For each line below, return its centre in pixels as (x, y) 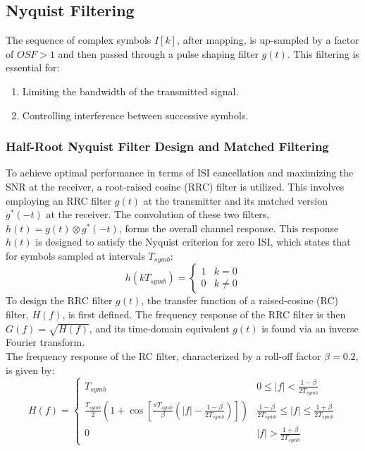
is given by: (30, 369)
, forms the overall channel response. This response (229, 228)
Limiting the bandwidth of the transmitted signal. (130, 91)
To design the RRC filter (59, 300)
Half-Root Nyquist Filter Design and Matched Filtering (167, 146)
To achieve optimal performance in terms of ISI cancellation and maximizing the (180, 173)
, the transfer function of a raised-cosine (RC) (240, 300)
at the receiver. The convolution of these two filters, (158, 214)
